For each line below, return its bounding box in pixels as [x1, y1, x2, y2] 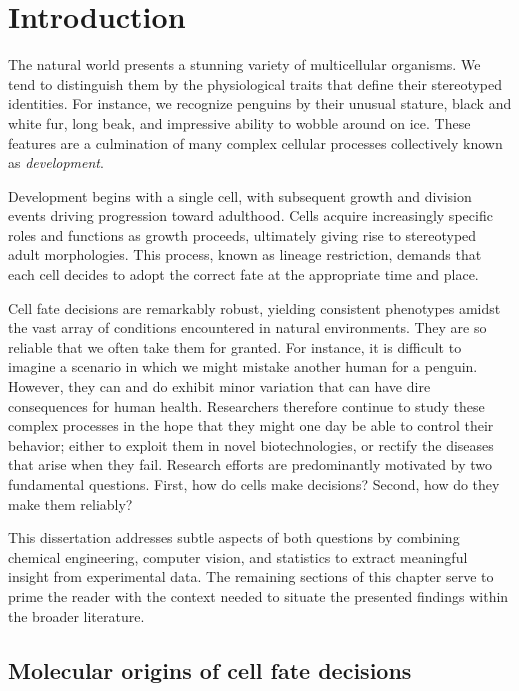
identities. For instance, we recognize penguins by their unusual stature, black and [8, 93, 512, 114]
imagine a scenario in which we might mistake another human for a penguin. [8, 356, 478, 377]
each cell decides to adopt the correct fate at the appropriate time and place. [8, 264, 479, 285]
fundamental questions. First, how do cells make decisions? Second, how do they [8, 474, 500, 494]
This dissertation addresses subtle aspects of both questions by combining [8, 527, 460, 548]
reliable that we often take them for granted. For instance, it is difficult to [8, 336, 462, 357]
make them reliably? [8, 493, 133, 514]
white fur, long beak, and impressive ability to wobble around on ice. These [8, 112, 471, 133]
